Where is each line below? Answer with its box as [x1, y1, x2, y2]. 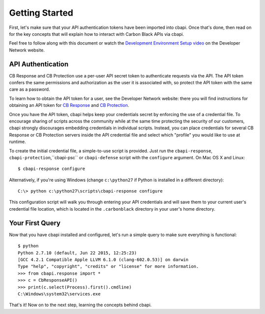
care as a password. [9, 86, 50, 93]
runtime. [9, 139, 26, 145]
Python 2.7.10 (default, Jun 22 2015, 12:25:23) [18, 250, 137, 256]
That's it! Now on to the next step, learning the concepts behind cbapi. [9, 302, 152, 308]
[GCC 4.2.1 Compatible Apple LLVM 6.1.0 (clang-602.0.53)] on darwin [18, 257, 189, 262]
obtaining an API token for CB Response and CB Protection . [9, 102, 130, 108]
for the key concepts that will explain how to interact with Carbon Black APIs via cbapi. [9, 31, 184, 37]
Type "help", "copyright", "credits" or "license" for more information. [18, 264, 199, 269]
